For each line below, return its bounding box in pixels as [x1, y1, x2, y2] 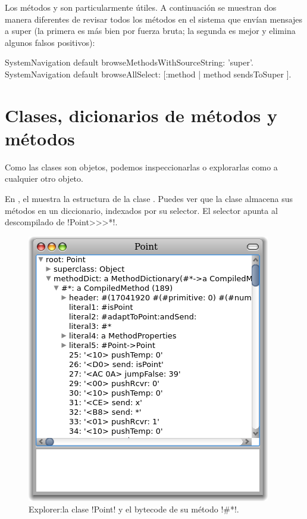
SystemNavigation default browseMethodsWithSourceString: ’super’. [5, 56, 253, 69]
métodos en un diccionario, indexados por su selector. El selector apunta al [5, 204, 278, 216]
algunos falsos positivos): [5, 36, 95, 48]
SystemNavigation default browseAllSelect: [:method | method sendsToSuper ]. [5, 67, 292, 80]
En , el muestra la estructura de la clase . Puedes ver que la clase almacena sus [5, 192, 293, 205]
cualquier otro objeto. [5, 172, 83, 185]
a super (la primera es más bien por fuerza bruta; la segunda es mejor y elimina [5, 24, 296, 37]
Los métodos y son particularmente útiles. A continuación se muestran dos [5, 1, 277, 13]
